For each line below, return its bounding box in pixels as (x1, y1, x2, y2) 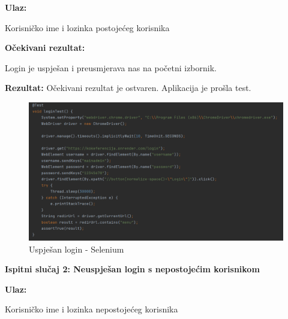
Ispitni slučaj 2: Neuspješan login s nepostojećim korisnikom (5, 263, 260, 275)
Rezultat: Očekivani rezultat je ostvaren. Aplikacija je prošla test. (5, 81, 251, 94)
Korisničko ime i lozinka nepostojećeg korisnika (5, 303, 178, 315)
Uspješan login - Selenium (29, 242, 124, 255)
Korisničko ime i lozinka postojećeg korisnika (5, 21, 170, 34)
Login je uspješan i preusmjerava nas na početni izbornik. (5, 61, 217, 74)
